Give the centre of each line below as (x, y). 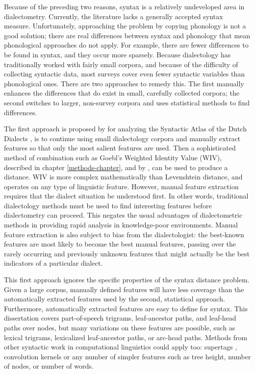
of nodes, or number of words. (49, 366)
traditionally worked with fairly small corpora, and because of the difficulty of (121, 64)
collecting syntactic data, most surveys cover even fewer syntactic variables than (124, 74)
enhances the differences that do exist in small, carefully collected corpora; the (122, 93)
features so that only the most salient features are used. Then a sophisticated (120, 148)
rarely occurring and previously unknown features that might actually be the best (127, 253)
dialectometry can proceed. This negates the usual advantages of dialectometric (123, 215)
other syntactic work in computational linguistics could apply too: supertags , (121, 347)
